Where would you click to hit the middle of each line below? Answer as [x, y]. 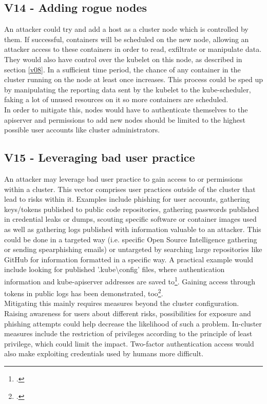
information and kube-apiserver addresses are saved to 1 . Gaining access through [130, 280]
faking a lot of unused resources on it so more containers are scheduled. [116, 99]
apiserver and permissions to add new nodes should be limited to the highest [125, 119]
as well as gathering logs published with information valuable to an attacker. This [133, 229]
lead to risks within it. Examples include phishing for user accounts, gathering [127, 199]
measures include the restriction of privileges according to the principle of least [128, 333]
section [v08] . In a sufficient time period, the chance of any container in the [122, 69]
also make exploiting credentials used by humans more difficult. [104, 353]
